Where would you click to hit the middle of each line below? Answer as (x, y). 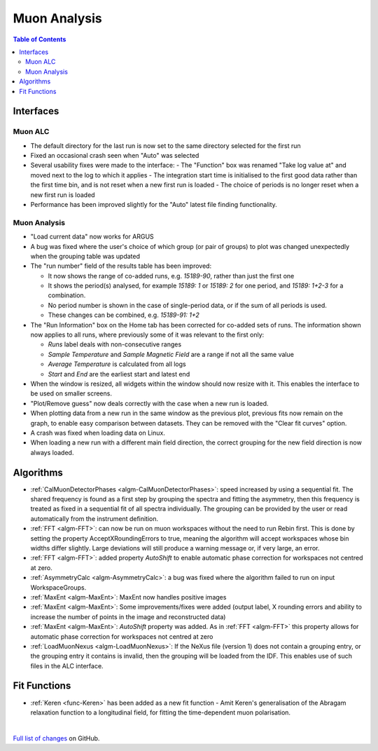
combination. (67, 295)
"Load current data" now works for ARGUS (92, 237)
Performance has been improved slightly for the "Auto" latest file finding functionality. (154, 204)
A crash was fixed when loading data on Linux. (98, 433)
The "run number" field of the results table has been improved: (121, 266)
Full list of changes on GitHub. (56, 738)
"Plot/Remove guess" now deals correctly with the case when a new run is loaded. (149, 403)
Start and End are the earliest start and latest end (119, 374)
